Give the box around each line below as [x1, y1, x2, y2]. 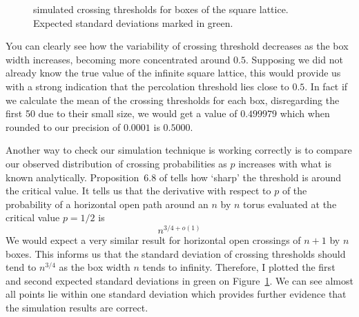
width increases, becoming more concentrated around [6, 52, 231, 66]
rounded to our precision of [6, 119, 121, 134]
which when [280, 106, 330, 121]
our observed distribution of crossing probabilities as [6, 156, 227, 170]
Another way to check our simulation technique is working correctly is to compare [6, 143, 352, 157]
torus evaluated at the [243, 196, 337, 211]
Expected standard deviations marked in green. [33, 15, 233, 30]
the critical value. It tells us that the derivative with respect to [6, 183, 271, 198]
